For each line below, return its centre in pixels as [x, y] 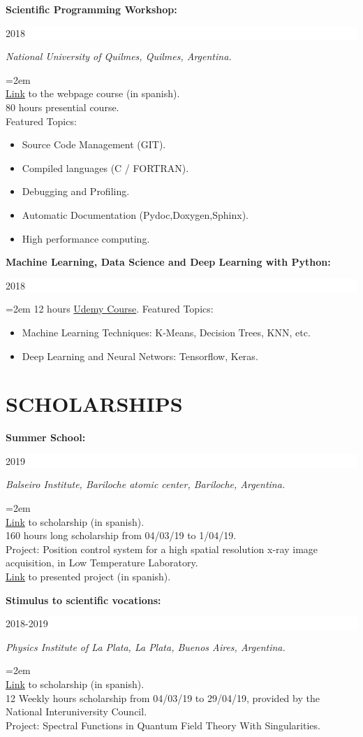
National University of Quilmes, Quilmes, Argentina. [119, 56]
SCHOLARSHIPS [94, 404]
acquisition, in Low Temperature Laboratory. [102, 563]
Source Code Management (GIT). [94, 144]
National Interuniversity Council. [76, 711]
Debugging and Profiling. [76, 191]
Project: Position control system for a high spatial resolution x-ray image [162, 549]
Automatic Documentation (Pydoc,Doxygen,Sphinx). [135, 214]
